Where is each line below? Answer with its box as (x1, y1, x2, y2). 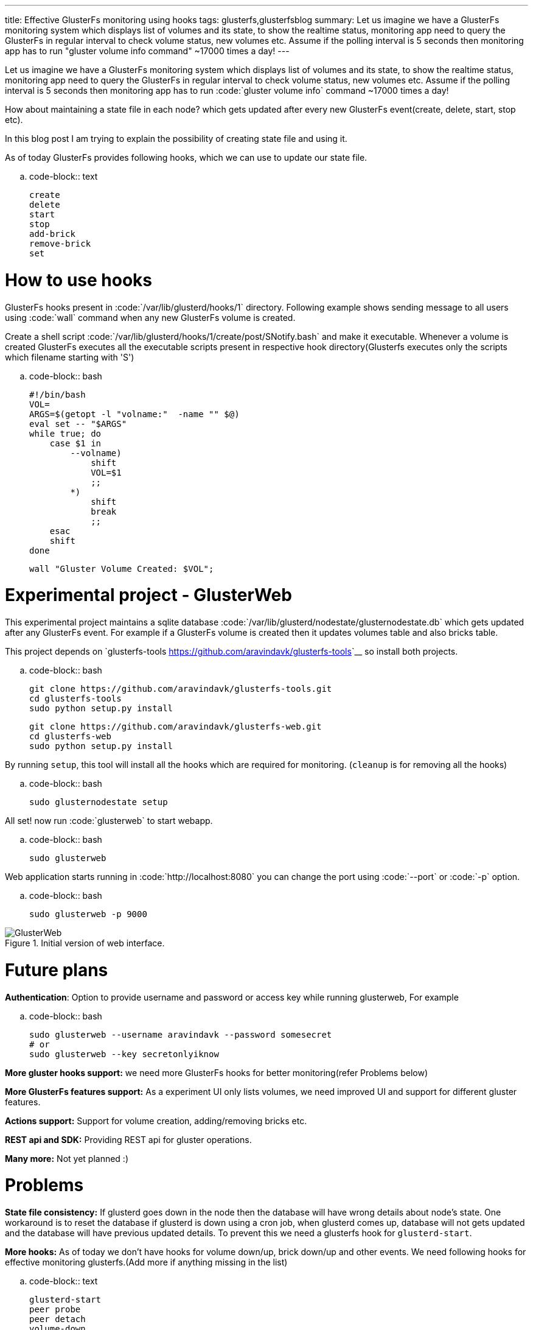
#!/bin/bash (29, 389, 86, 399)
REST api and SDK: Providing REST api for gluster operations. (5, 1134, 252, 1145)
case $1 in (49, 438, 102, 448)
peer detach (29, 1314, 86, 1324)
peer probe (29, 1304, 81, 1314)
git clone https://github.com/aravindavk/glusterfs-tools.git (29, 684, 332, 694)
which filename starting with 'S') (5, 351, 134, 362)
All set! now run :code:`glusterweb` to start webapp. (5, 815, 213, 826)
